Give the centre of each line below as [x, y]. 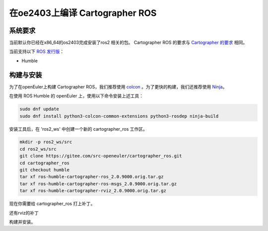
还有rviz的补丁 [24, 213]
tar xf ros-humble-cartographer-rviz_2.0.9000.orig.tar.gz [93, 191]
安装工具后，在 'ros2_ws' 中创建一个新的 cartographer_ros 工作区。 [78, 129]
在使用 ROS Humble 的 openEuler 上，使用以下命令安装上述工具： [76, 96]
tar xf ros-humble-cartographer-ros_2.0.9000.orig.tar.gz [92, 177]
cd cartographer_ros [44, 163]
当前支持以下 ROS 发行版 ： [37, 52]
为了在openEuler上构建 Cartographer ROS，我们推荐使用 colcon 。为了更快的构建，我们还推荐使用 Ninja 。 [118, 86]
